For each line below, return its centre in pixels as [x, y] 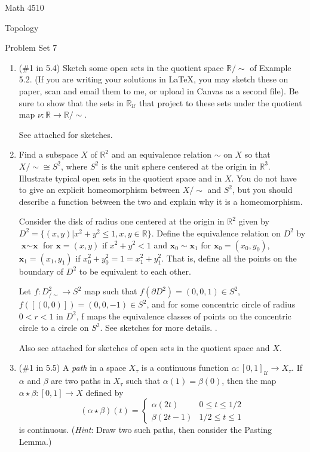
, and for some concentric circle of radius [221, 304]
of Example [271, 67]
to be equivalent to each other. [135, 271]
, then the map [249, 381]
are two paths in [81, 381]
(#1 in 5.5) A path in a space [72, 368]
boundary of [41, 271]
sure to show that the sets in [71, 102]
